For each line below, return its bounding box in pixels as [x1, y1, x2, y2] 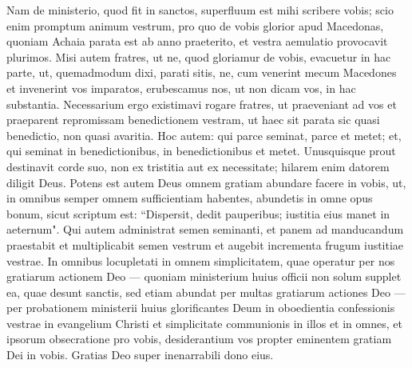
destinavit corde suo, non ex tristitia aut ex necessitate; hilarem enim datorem [6, 158, 390, 174]
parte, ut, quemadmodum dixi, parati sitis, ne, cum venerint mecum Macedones [6, 64, 397, 81]
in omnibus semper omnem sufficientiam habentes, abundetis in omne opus [6, 190, 373, 206]
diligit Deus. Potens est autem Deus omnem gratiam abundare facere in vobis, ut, [6, 174, 406, 190]
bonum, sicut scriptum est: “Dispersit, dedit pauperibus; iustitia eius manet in [6, 205, 390, 222]
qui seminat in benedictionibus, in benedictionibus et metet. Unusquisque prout [6, 142, 396, 159]
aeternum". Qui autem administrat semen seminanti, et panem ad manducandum [6, 221, 404, 238]
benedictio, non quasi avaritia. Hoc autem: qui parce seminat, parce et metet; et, [6, 126, 402, 143]
